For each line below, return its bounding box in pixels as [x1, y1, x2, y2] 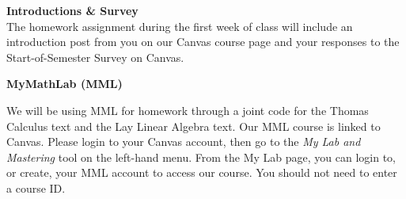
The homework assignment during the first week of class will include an [6, 17, 353, 34]
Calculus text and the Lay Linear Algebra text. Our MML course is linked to [6, 117, 381, 134]
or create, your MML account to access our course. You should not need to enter [6, 164, 397, 181]
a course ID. [6, 179, 66, 196]
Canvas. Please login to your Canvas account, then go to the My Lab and [6, 133, 361, 150]
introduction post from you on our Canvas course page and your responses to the [6, 33, 400, 50]
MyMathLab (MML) [6, 75, 123, 92]
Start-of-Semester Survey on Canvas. [6, 48, 184, 65]
